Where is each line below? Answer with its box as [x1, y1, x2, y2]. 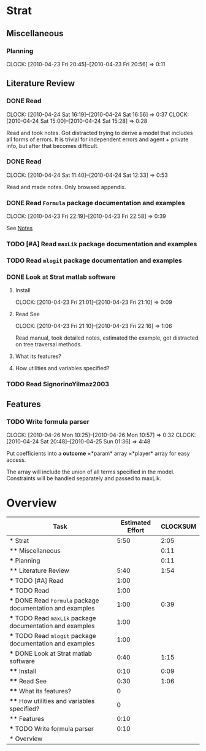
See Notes [6, 225, 33, 232]
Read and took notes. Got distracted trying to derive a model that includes [6, 129, 193, 136]
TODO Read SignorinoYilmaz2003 [6, 380, 109, 389]
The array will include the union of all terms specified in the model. [6, 468, 175, 475]
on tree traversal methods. [15, 341, 83, 348]
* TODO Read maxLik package [9, 613, 96, 622]
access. [6, 456, 26, 464]
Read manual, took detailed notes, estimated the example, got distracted [15, 334, 199, 341]
